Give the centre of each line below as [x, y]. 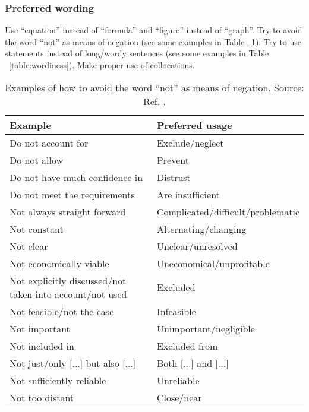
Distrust [174, 177]
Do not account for [49, 142]
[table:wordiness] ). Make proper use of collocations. [102, 65]
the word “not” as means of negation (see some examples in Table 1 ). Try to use [153, 41]
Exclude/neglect [190, 142]
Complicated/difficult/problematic [228, 211]
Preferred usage [194, 125]
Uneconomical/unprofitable [213, 263]
